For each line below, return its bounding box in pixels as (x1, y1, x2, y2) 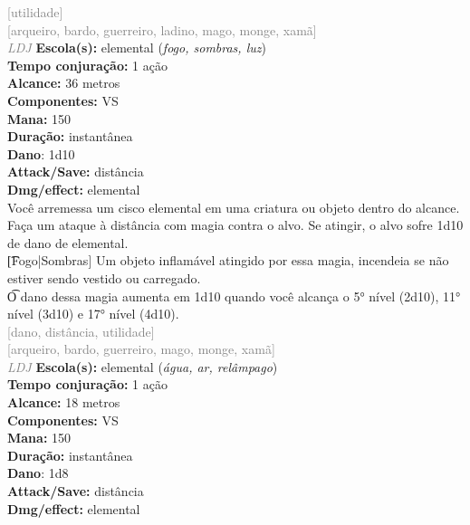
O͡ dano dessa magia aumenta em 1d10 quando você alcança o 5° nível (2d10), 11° (7, 286, 461, 305)
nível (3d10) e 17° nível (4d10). (7, 304, 179, 323)
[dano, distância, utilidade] (7, 321, 155, 340)
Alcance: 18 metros (7, 393, 120, 412)
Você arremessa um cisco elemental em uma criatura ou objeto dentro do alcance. (7, 197, 460, 216)
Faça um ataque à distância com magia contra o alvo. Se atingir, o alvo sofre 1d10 (7, 215, 464, 234)
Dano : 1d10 (7, 144, 75, 163)
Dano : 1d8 (7, 463, 69, 482)
